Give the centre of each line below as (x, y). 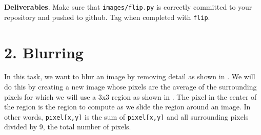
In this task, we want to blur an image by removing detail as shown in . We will (130, 76)
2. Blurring (44, 52)
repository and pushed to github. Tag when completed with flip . (107, 17)
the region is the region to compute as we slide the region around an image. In (127, 107)
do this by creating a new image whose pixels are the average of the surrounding (130, 87)
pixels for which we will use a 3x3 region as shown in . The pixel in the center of (130, 96)
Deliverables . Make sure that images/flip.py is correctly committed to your (128, 7)
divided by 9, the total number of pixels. (68, 127)
